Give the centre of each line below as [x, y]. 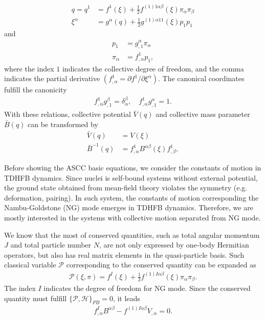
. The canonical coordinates [201, 78]
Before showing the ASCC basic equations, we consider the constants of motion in [133, 168]
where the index [29, 68]
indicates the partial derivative [52, 78]
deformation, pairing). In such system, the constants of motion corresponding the [131, 197]
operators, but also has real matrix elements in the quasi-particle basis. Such [124, 254]
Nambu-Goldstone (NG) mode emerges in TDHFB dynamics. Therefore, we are [129, 207]
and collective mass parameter [203, 114]
